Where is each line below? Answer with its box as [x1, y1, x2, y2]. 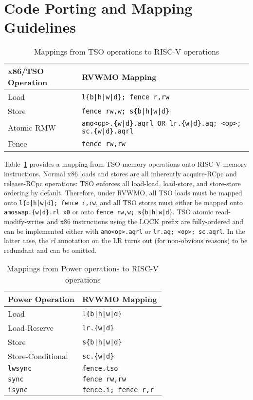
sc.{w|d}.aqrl [82, 127, 134, 135]
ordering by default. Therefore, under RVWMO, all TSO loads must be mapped [4, 188, 242, 198]
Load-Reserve [8, 322, 54, 334]
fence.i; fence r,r [82, 386, 154, 394]
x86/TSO [8, 65, 44, 77]
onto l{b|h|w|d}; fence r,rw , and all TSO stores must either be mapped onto [4, 197, 243, 207]
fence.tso [82, 364, 118, 373]
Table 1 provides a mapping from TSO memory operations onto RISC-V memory [4, 159, 247, 169]
